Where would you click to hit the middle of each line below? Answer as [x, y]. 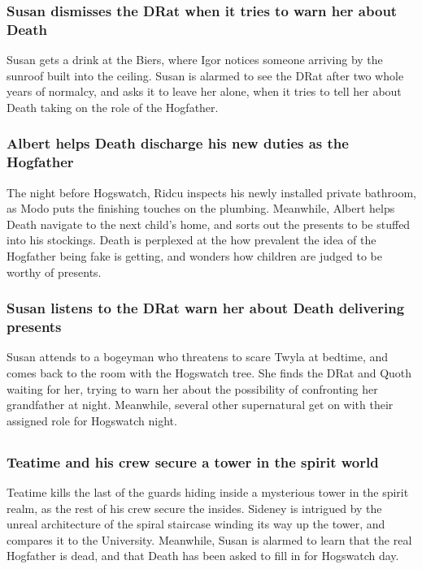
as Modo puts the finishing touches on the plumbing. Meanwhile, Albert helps [201, 208]
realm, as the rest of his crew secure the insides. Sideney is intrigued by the [194, 508]
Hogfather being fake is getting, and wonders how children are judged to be [194, 256]
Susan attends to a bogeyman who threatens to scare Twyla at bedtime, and [198, 357]
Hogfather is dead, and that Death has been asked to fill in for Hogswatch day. [203, 556]
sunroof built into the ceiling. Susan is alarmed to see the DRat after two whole [205, 75]
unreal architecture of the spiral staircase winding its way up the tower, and [196, 524]
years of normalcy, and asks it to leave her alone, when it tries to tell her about [204, 91]
